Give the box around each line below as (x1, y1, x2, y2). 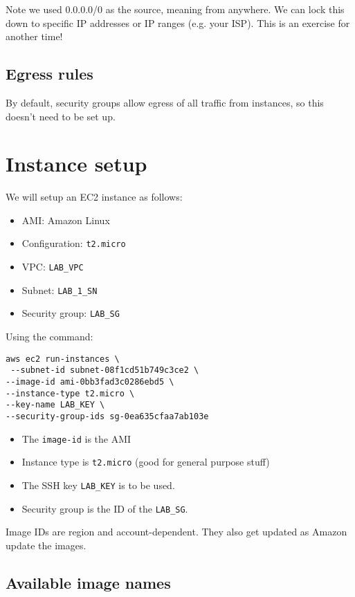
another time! (6, 29, 63, 44)
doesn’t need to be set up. (6, 109, 116, 123)
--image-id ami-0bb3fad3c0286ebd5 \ (6, 377, 174, 387)
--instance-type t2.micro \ (6, 388, 135, 398)
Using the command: (6, 329, 93, 344)
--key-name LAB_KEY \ (6, 400, 105, 410)
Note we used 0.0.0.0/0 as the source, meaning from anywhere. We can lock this (6, 2, 345, 16)
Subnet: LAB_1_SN (21, 282, 98, 297)
